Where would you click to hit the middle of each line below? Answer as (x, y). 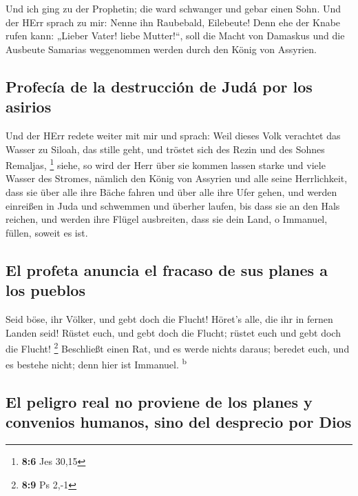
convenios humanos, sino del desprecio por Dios (179, 422)
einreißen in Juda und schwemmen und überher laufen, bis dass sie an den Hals (173, 205)
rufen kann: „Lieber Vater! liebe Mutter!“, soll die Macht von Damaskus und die (175, 36)
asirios (29, 107)
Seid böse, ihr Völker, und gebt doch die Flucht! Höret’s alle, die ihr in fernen (169, 318)
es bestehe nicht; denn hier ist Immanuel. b (96, 364)
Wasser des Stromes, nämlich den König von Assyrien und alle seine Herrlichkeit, (177, 178)
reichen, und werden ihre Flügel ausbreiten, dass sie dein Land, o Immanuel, (167, 219)
